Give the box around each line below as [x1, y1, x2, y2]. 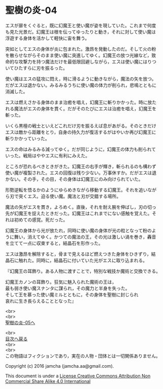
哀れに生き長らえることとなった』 [5, 298, 77, 304]
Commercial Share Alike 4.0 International [5, 378, 91, 384]
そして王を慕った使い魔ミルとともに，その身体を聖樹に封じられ [5, 291, 139, 298]
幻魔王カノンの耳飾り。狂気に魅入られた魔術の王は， [5, 279, 117, 285]
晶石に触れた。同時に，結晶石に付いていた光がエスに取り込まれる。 [5, 257, 147, 263]
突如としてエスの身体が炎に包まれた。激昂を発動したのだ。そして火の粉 [5, 46, 156, 52]
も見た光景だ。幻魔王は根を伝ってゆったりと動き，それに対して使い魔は [5, 28, 156, 35]
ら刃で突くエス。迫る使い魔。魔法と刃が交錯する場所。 [5, 193, 121, 199]
